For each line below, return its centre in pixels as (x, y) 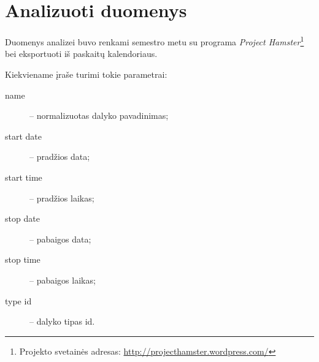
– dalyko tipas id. (62, 321)
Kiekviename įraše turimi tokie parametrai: (86, 74)
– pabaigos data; (60, 239)
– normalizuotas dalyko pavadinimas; (99, 115)
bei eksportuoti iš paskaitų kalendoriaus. (81, 54)
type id (18, 300)
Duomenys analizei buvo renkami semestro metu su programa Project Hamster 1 (155, 41)
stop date (22, 218)
